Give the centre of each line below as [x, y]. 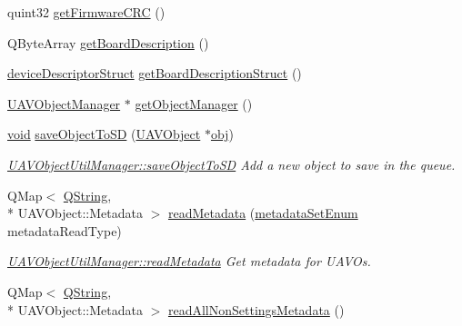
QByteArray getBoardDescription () [108, 42]
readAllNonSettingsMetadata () [256, 309]
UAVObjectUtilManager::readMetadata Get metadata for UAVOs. [189, 261]
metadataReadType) [65, 230]
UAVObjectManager [64, 103]
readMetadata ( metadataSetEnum [263, 213]
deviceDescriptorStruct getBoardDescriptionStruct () [155, 73]
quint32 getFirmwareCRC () [86, 12]
